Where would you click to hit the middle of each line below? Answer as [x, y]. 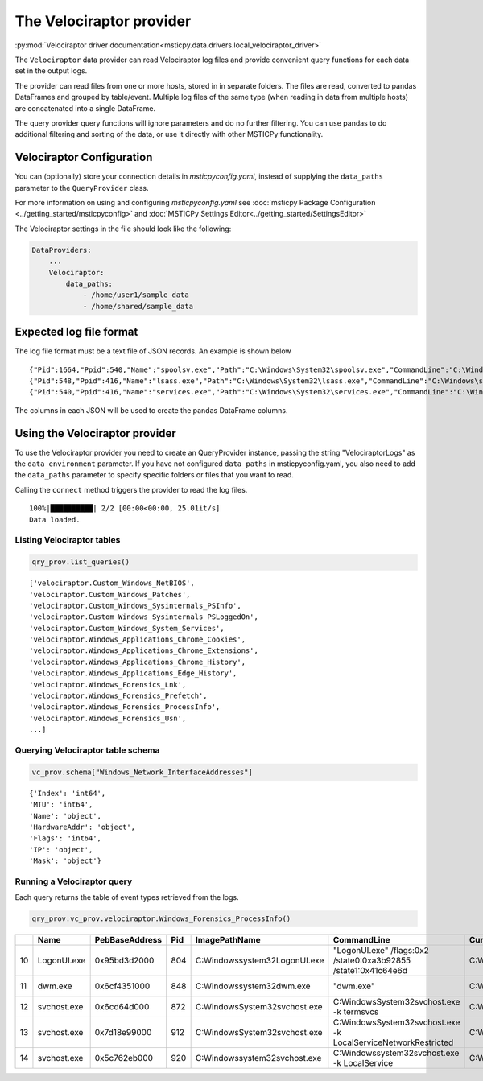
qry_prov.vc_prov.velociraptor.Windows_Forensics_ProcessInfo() [161, 919]
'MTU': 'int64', [61, 805]
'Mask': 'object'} [66, 861]
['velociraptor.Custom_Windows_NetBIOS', [112, 583]
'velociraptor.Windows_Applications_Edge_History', [133, 673]
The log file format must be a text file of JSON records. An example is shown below [153, 351]
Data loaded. [55, 520]
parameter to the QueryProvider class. [82, 188]
